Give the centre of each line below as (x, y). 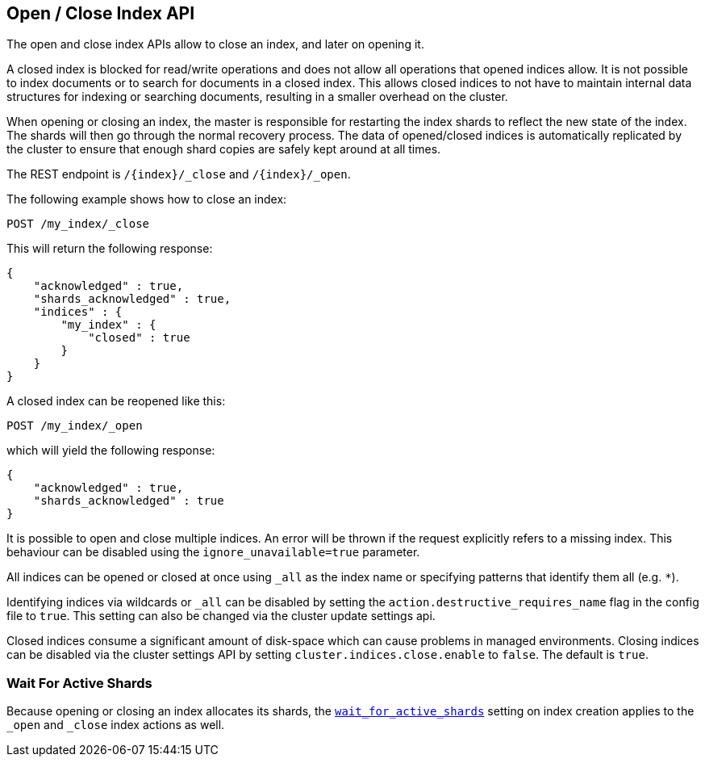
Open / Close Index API (101, 13)
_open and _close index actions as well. (116, 725)
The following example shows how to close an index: (147, 199)
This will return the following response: (110, 249)
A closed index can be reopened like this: (116, 401)
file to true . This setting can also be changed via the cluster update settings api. (221, 616)
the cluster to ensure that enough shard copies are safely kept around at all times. (224, 149)
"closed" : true (139, 338)
